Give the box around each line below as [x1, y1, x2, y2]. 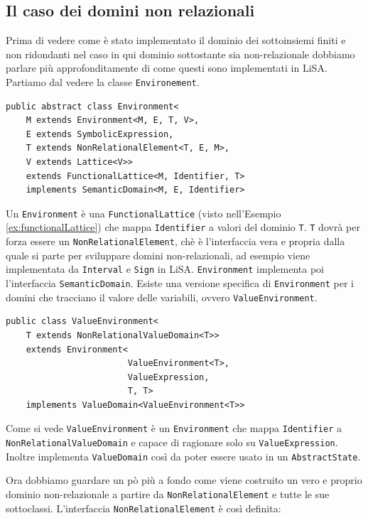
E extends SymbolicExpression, [26, 129, 174, 139]
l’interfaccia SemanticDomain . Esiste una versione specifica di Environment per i [6, 276, 354, 291]
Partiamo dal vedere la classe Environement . [6, 74, 200, 89]
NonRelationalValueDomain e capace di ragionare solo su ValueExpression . [6, 435, 338, 450]
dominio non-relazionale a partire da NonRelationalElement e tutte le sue [6, 487, 330, 502]
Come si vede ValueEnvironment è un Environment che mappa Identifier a [6, 421, 342, 436]
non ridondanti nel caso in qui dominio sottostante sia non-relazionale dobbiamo [6, 46, 355, 61]
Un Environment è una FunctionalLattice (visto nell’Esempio [6, 205, 281, 220]
